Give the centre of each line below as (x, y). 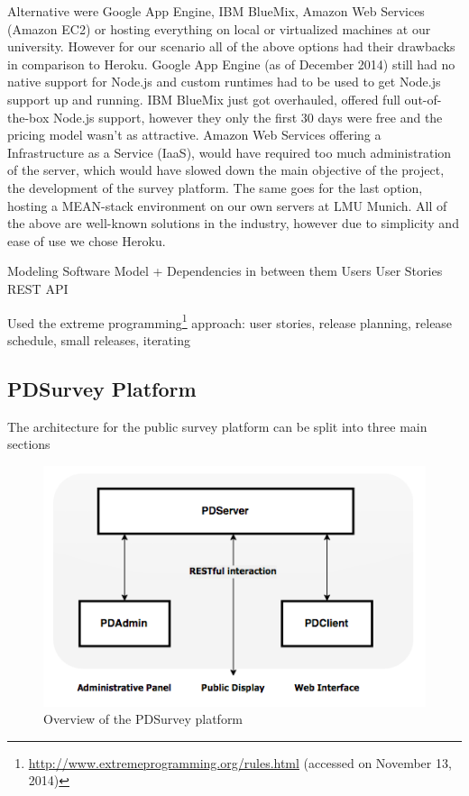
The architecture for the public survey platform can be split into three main (217, 426)
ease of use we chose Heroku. (87, 240)
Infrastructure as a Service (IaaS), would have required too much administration (230, 152)
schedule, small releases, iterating (99, 339)
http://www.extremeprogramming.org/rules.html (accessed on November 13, (240, 762)
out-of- (423, 99)
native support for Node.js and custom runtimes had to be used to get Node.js (224, 82)
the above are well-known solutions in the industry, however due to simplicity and (233, 223)
